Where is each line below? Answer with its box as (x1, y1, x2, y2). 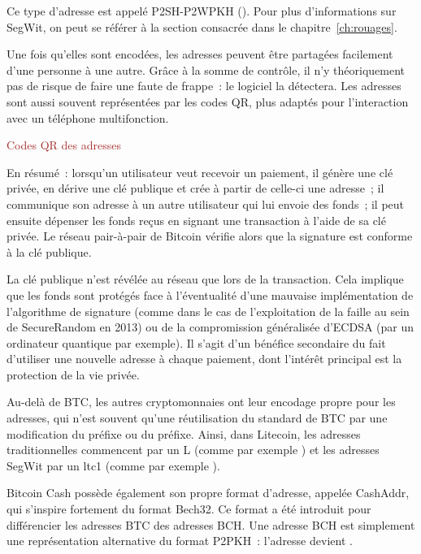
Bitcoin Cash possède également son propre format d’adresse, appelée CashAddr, (7, 484, 410, 501)
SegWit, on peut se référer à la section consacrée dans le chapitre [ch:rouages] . (7, 18, 397, 35)
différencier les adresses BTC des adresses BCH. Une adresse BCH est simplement (7, 516, 415, 533)
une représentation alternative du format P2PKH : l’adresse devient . (7, 532, 353, 549)
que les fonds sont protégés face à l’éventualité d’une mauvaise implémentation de (7, 286, 414, 303)
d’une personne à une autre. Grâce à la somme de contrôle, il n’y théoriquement (7, 61, 406, 78)
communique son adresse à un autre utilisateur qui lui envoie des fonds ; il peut (7, 195, 405, 212)
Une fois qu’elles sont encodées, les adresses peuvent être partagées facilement (7, 45, 393, 63)
